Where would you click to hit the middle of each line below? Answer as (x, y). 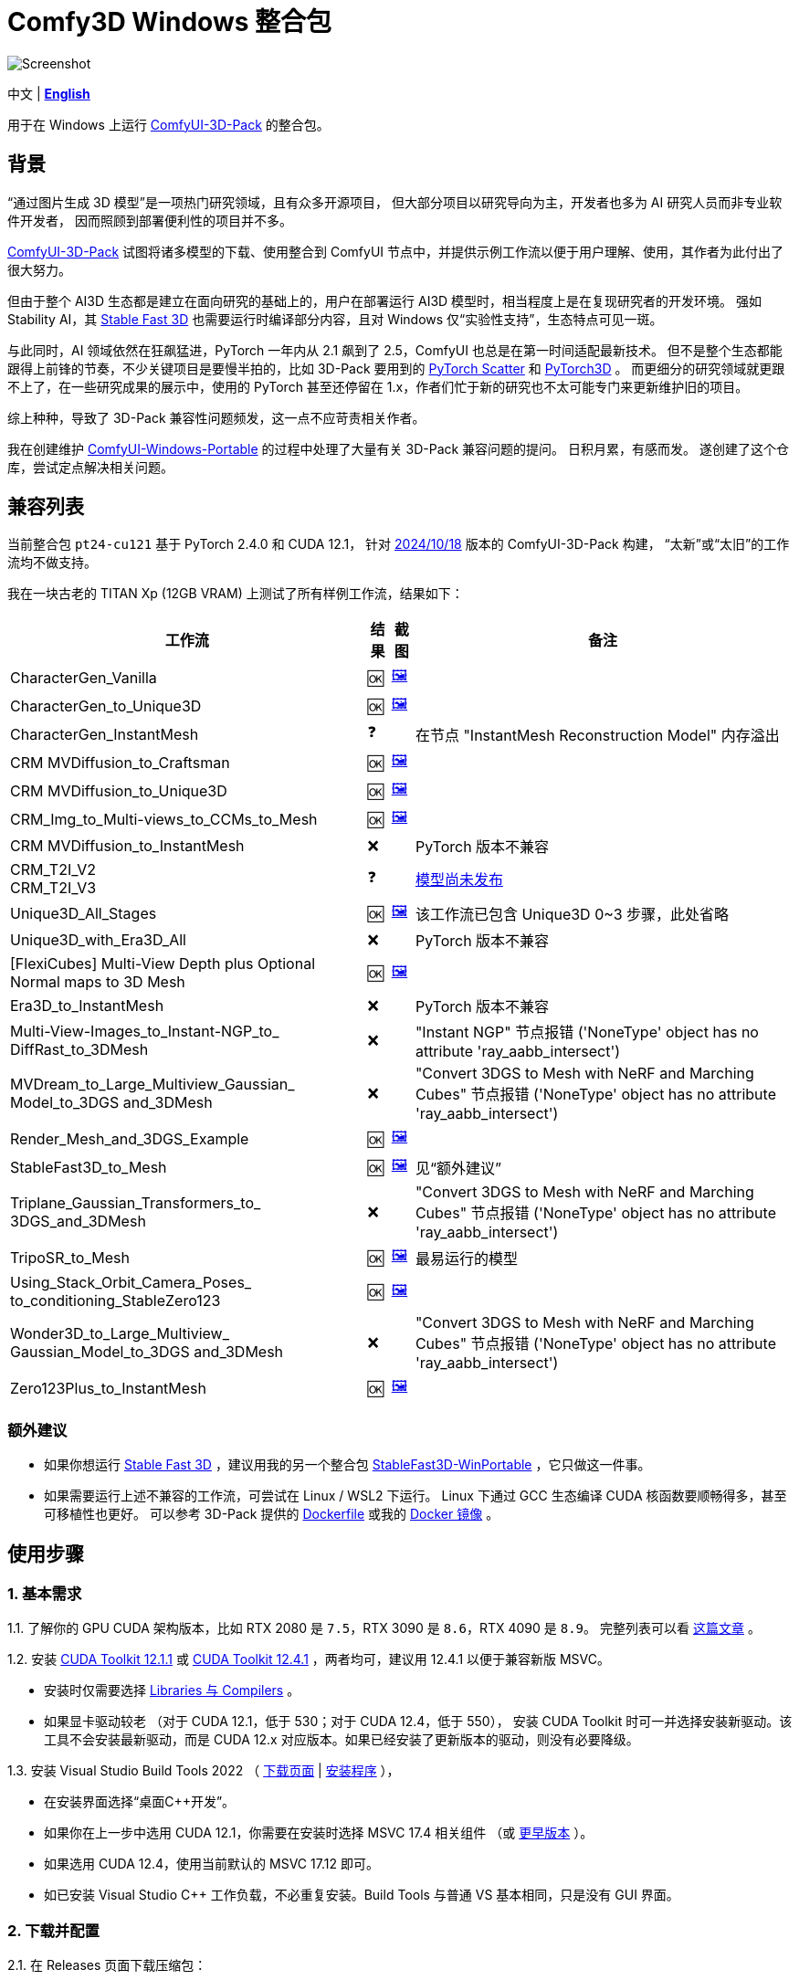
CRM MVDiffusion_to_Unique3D (119, 790)
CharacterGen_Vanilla (84, 677)
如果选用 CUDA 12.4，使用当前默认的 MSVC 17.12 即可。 (211, 1864)
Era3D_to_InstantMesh (87, 1006)
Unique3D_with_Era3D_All (98, 940)
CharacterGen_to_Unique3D (106, 706)
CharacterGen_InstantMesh (105, 734)
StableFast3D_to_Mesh (89, 1167)
